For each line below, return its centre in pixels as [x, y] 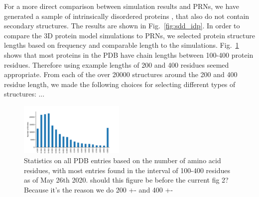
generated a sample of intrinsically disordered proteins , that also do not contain [127, 16]
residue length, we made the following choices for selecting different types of [120, 84]
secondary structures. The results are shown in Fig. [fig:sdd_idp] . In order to [122, 26]
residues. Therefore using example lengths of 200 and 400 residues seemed [117, 64]
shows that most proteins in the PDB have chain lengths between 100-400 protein [129, 54]
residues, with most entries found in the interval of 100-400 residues [127, 170]
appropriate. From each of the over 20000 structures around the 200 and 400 [121, 74]
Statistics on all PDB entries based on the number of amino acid [123, 160]
